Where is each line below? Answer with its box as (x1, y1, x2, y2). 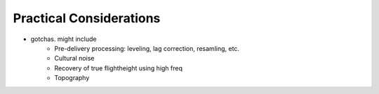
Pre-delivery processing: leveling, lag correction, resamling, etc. (54, 44, 240, 52)
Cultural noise (54, 54, 95, 63)
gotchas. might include (30, 35, 98, 43)
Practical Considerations (13, 10, 161, 26)
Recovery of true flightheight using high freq (54, 63, 182, 72)
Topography (54, 74, 90, 82)
